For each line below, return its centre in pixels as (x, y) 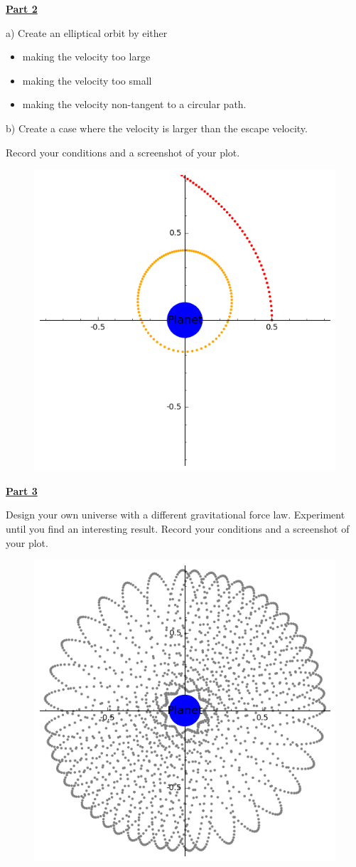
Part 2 (22, 9)
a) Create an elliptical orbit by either (87, 32)
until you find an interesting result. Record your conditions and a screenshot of (178, 528)
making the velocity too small (87, 80)
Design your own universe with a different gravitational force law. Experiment (176, 515)
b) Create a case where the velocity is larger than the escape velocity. (157, 128)
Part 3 (22, 490)
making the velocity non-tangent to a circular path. (134, 104)
